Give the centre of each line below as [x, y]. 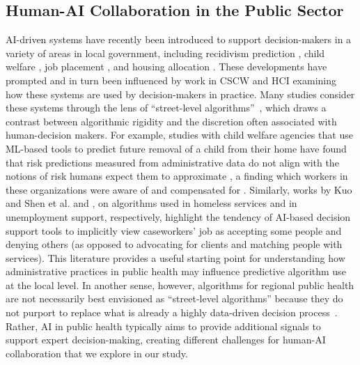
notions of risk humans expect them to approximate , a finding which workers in [177, 176]
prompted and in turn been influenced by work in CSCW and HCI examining [171, 80]
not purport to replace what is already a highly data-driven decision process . [172, 312]
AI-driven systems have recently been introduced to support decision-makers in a [179, 39]
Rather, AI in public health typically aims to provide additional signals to [163, 326]
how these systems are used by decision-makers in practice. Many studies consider [180, 94]
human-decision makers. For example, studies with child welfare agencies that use [179, 135]
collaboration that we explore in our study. [97, 353]
